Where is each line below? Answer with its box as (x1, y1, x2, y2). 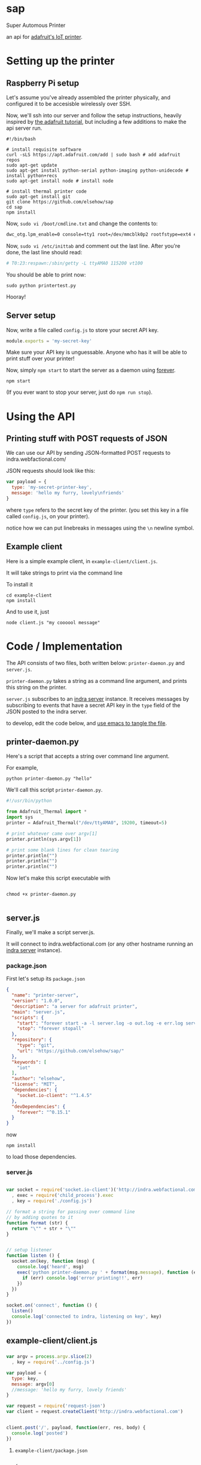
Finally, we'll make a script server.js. (6, 929, 95, 935)
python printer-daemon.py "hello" (6, 776, 93, 782)
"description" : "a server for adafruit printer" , (11, 1003, 138, 1010)
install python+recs (6, 172, 58, 178)
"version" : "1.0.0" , (11, 998, 63, 1004)
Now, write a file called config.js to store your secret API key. (6, 326, 159, 333)
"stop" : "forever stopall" (17, 1026, 84, 1032)
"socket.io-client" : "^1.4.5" (17, 1092, 93, 1098)
